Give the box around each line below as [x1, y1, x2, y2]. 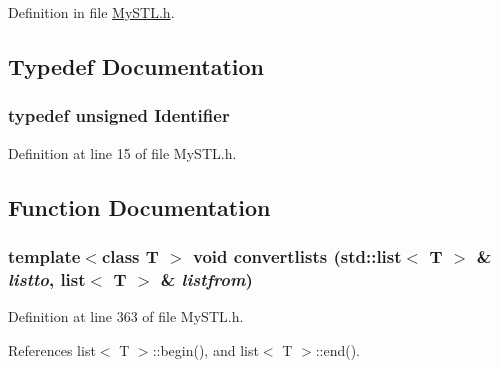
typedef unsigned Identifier [8, 103, 230, 128]
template [8, 243, 81, 268]
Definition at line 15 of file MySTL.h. [8, 142, 237, 163]
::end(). [315, 339, 361, 360]
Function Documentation [8, 191, 271, 222]
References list [8, 339, 96, 360]
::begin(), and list [152, 339, 259, 360]
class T [101, 243, 159, 268]
